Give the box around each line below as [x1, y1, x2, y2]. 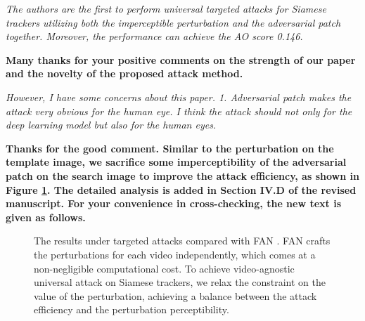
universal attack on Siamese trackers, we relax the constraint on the [34, 275, 326, 289]
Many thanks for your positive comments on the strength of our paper [6, 52, 356, 67]
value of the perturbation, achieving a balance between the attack [34, 288, 317, 303]
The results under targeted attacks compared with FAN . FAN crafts [34, 233, 331, 248]
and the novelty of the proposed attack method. [6, 66, 243, 81]
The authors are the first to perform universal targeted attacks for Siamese [6, 1, 326, 15]
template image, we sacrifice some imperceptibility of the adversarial [6, 155, 347, 169]
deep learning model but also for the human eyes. [6, 117, 217, 132]
